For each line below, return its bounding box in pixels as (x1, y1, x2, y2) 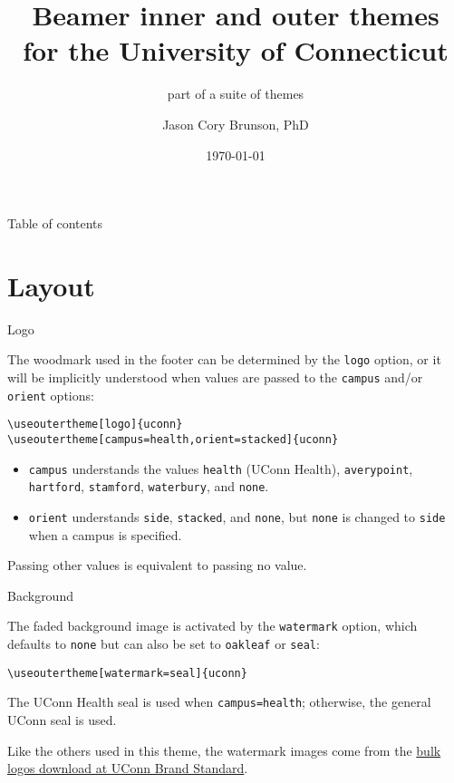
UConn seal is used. (7, 710, 117, 730)
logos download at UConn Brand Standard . (7, 759, 248, 778)
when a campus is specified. (28, 525, 182, 544)
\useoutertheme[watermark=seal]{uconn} (7, 666, 247, 680)
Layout (7, 266, 95, 304)
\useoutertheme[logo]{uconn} (7, 418, 183, 431)
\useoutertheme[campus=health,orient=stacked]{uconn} (7, 433, 339, 447)
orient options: (7, 385, 94, 404)
